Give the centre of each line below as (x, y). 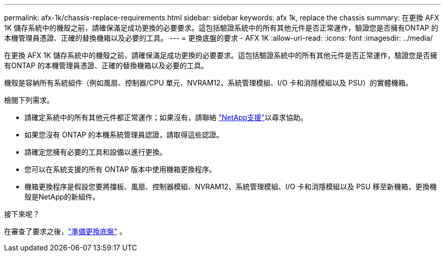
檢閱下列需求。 (29, 100)
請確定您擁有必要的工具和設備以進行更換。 (96, 152)
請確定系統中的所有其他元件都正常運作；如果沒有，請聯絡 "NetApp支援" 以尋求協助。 (166, 117)
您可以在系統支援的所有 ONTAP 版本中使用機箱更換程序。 (120, 169)
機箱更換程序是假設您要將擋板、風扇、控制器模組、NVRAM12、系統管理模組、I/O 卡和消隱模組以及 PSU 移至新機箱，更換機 (231, 187)
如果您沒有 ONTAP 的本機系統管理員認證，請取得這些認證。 (124, 135)
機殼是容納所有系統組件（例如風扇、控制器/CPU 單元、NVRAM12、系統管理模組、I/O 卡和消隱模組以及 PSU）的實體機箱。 (209, 83)
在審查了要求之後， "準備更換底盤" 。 (65, 231)
